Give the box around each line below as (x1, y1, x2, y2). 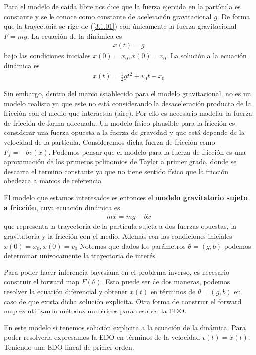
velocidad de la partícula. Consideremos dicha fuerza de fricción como (4, 136, 215, 147)
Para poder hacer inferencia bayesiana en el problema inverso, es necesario (4, 266, 229, 277)
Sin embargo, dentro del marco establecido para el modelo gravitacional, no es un (4, 88, 251, 98)
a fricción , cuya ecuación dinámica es (4, 202, 120, 212)
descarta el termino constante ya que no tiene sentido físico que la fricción (4, 166, 229, 176)
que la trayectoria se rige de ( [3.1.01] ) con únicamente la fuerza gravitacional (4, 21, 237, 31)
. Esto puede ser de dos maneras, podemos (101, 276, 230, 287)
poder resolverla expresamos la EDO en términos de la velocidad (4, 332, 200, 342)
